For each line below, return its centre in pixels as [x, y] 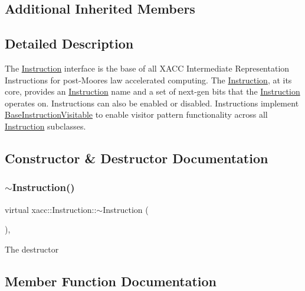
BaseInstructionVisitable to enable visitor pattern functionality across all [136, 114]
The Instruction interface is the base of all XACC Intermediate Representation [147, 68]
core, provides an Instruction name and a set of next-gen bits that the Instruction [152, 91]
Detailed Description [69, 43]
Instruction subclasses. [45, 126]
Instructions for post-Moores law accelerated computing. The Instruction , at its [148, 80]
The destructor [32, 249]
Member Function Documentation [111, 281]
